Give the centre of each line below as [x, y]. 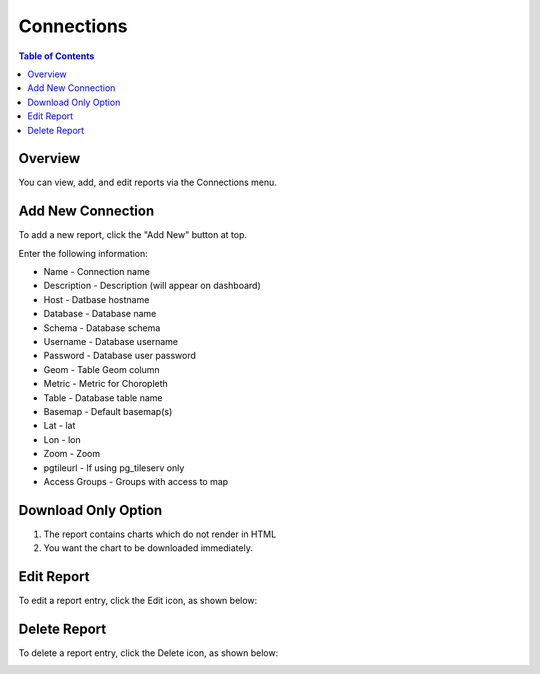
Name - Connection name [96, 272]
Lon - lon [62, 439]
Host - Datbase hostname [96, 299]
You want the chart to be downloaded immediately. [148, 548]
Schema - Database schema [102, 327]
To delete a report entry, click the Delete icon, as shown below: [148, 653]
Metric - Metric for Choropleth [106, 384]
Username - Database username [111, 342]
